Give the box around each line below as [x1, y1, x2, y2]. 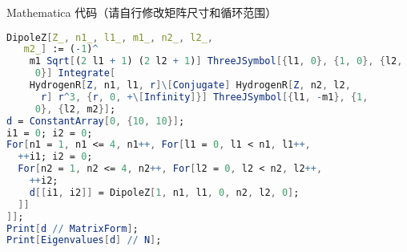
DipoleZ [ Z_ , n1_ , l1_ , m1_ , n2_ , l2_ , [6, 31, 213, 43]
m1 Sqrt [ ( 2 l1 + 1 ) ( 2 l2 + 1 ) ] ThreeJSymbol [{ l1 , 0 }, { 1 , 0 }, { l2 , [29, 55, 403, 67]
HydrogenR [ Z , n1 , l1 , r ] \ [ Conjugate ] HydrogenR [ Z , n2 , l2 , [29, 79, 351, 91]
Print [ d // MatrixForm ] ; [6, 222, 139, 234]
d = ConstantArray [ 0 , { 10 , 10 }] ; [6, 115, 185, 127]
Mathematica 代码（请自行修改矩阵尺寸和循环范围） [6, 4, 277, 20]
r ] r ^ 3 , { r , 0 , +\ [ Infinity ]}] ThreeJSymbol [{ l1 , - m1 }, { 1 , [40, 91, 369, 103]
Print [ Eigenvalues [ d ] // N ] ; [6, 234, 162, 246]
